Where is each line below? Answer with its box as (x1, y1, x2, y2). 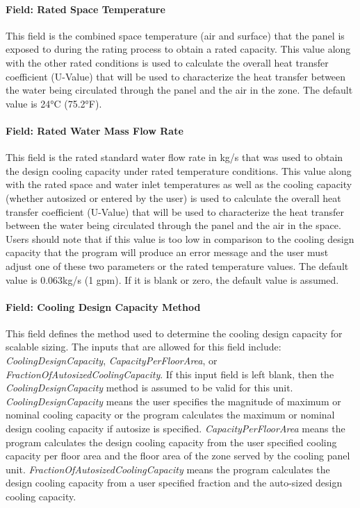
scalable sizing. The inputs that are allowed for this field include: (6, 339, 281, 354)
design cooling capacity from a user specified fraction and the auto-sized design (6, 475, 343, 490)
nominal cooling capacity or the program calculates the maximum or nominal (6, 407, 335, 422)
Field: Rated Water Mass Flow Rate (6, 123, 183, 137)
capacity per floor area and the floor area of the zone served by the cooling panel (6, 448, 350, 463)
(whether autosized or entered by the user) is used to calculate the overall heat (6, 190, 341, 205)
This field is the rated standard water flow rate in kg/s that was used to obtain (6, 150, 343, 164)
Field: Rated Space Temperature (6, 1, 165, 16)
